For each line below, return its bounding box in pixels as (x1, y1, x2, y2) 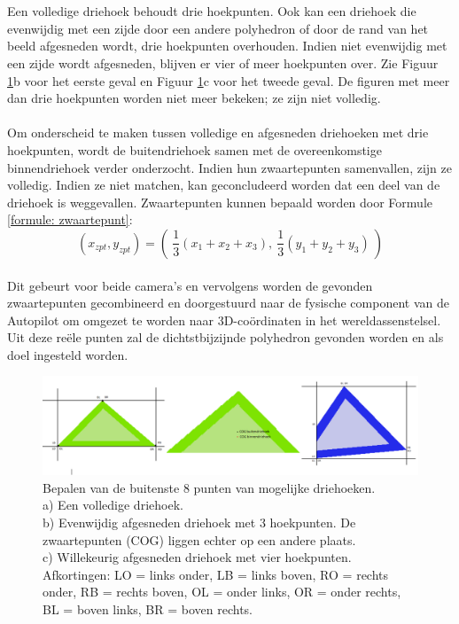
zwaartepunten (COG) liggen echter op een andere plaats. (43, 530, 356, 549)
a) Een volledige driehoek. (43, 495, 183, 514)
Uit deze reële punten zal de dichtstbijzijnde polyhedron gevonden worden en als (7, 328, 444, 347)
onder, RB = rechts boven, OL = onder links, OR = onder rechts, (43, 582, 401, 601)
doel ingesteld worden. (7, 345, 128, 363)
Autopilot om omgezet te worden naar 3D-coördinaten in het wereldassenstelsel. (7, 310, 441, 329)
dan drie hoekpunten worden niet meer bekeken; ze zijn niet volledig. (7, 89, 381, 107)
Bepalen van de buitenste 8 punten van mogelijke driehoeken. (43, 478, 376, 496)
